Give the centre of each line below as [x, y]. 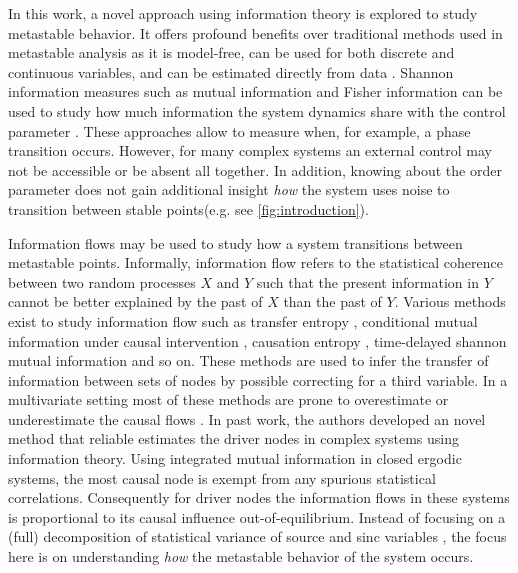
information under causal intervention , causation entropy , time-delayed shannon [257, 340]
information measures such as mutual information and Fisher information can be [255, 91]
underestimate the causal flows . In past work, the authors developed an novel [247, 418]
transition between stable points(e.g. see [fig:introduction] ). [188, 208]
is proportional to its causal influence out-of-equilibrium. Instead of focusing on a [257, 516]
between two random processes [102, 281]
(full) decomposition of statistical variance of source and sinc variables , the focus [257, 536]
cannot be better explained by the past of [135, 301]
